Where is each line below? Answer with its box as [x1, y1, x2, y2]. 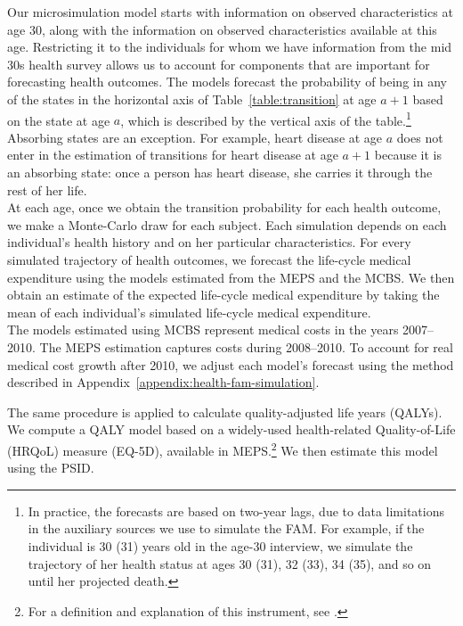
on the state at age [7, 111, 110, 129]
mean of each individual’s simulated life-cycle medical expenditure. [7, 302, 371, 321]
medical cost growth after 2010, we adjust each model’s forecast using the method [7, 355, 454, 374]
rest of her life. [7, 180, 87, 199]
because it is [374, 145, 442, 164]
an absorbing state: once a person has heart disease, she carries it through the [7, 163, 433, 181]
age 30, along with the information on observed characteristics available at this [7, 20, 437, 38]
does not [396, 128, 443, 146]
